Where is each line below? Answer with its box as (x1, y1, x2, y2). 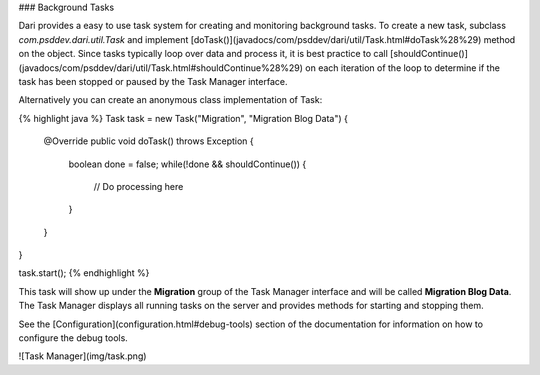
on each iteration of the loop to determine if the (305, 61, 500, 74)
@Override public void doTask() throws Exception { (43, 135, 254, 147)
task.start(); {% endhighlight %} (18, 267, 150, 279)
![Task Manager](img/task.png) (18, 350, 147, 362)
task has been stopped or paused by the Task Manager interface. (18, 75, 288, 87)
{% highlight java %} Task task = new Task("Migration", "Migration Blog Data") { (18, 112, 349, 124)
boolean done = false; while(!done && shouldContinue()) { (68, 158, 307, 170)
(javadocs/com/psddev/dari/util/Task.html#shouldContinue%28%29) (18, 61, 304, 74)
